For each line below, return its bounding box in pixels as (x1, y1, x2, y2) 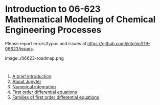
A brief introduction (12, 73, 52, 79)
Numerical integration (12, 83, 56, 89)
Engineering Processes (5, 25, 102, 35)
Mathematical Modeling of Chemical (5, 14, 156, 25)
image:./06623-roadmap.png (5, 55, 64, 61)
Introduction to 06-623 (5, 3, 101, 15)
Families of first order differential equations (12, 94, 99, 100)
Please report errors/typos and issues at (5, 40, 87, 46)
